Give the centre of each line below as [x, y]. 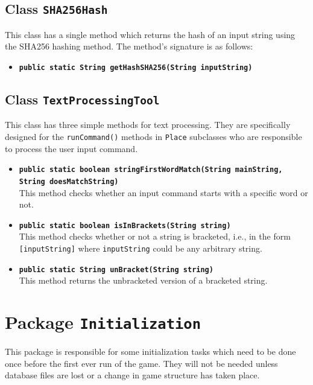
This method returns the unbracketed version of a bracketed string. [143, 280]
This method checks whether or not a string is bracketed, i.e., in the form [155, 236]
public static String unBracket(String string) [116, 269]
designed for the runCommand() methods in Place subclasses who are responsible [153, 136]
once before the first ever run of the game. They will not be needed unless [141, 363]
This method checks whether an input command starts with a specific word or [163, 192]
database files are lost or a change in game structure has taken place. [132, 375]
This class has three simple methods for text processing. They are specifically [148, 125]
